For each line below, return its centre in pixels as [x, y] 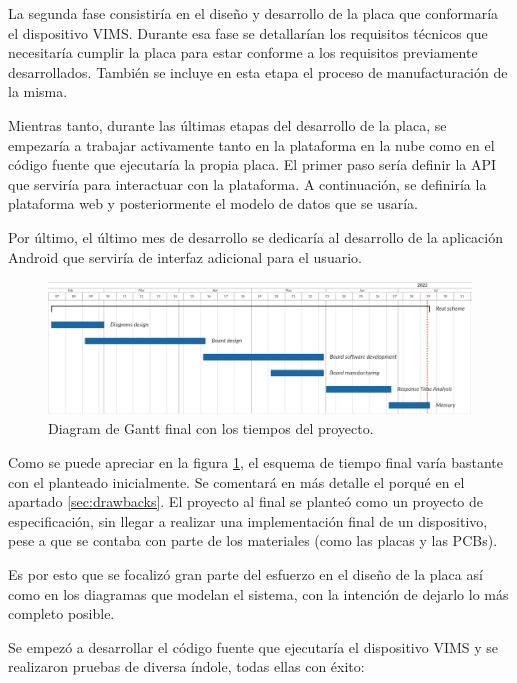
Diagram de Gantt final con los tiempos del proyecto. [211, 428]
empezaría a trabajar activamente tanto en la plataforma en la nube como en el [251, 144]
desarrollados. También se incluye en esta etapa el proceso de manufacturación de [258, 71]
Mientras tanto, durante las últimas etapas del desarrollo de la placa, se [227, 124]
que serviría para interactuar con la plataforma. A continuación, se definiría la [247, 183]
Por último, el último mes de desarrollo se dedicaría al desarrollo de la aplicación [255, 236]
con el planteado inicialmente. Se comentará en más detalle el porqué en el [236, 481]
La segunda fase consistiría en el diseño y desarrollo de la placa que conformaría [253, 13]
